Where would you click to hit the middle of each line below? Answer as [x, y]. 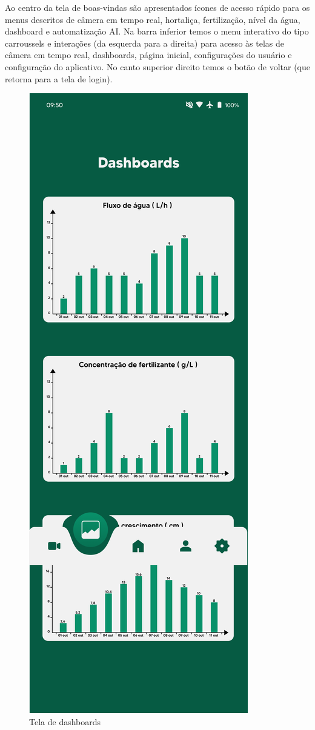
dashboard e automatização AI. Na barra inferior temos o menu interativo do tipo [157, 31]
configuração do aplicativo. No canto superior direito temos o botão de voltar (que [157, 66]
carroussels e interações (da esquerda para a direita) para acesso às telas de [144, 43]
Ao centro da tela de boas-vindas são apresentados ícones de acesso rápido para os [157, 7]
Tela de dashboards [65, 721]
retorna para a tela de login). [59, 78]
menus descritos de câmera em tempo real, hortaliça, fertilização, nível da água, [153, 19]
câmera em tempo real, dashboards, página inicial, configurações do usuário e [148, 55]
